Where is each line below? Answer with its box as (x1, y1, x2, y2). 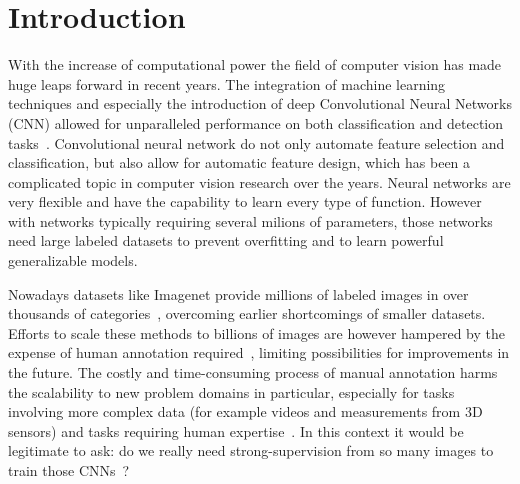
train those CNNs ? (8, 460, 130, 480)
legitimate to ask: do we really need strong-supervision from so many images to (8, 440, 494, 461)
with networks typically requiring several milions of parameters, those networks (8, 210, 493, 231)
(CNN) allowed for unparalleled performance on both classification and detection (8, 112, 504, 133)
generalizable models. (8, 250, 138, 271)
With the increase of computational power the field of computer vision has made (8, 54, 502, 75)
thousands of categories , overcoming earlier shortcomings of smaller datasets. (8, 303, 486, 324)
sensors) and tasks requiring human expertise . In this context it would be (8, 420, 464, 441)
